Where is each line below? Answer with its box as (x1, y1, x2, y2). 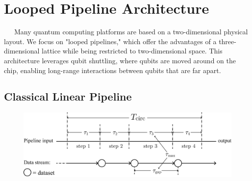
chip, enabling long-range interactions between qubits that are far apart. (4, 65, 221, 75)
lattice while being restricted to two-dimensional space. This (42, 46, 223, 56)
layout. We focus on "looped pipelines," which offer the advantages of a (4, 36, 217, 46)
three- (219, 36, 236, 46)
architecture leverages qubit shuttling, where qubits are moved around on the (4, 55, 236, 65)
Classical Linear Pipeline (4, 89, 132, 104)
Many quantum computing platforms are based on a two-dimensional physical (14, 26, 248, 37)
